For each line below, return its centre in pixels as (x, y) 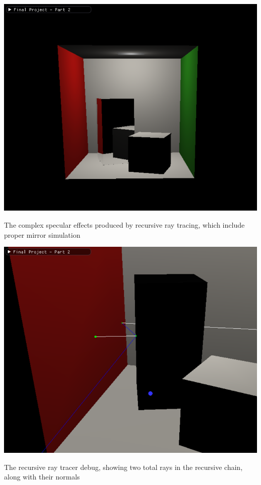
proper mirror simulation (42, 234)
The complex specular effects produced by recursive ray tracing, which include (124, 224)
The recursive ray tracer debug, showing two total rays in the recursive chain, (123, 467)
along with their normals (42, 477)
